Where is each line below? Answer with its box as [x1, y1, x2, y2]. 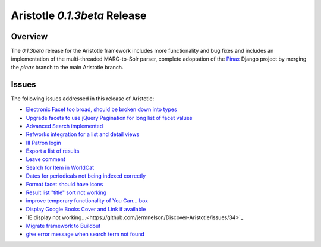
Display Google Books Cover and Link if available [26, 205, 146, 213]
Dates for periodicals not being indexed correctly [26, 172, 146, 179]
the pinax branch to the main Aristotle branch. [11, 64, 124, 71]
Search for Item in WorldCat [26, 164, 95, 171]
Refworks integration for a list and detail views [26, 131, 140, 138]
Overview [11, 31, 48, 42]
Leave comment [26, 156, 65, 163]
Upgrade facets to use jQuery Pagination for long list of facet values [26, 114, 193, 121]
